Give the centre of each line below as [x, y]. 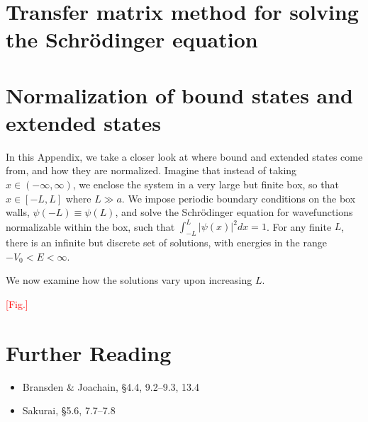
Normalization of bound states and [180, 95]
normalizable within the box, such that [90, 226]
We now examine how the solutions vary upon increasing [129, 280]
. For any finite [299, 226]
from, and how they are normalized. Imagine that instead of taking [151, 170]
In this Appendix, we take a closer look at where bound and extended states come [184, 156]
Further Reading [89, 352]
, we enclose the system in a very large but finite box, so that [206, 184]
